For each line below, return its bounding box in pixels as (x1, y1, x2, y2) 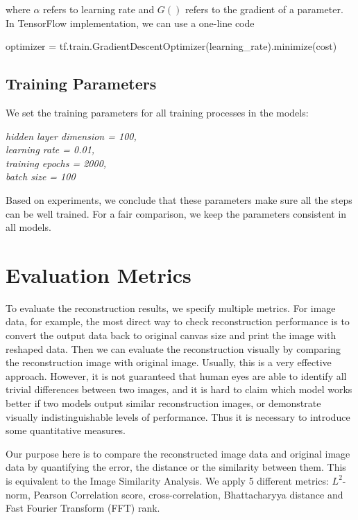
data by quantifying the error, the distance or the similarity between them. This (6, 460, 346, 474)
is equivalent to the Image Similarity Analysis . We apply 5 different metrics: (6, 473, 329, 487)
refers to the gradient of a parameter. (185, 2, 343, 16)
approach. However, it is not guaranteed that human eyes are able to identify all (6, 368, 347, 383)
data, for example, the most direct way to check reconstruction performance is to (6, 314, 350, 329)
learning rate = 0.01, (6, 142, 95, 157)
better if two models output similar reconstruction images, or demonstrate (6, 396, 321, 410)
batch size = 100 (6, 169, 76, 184)
